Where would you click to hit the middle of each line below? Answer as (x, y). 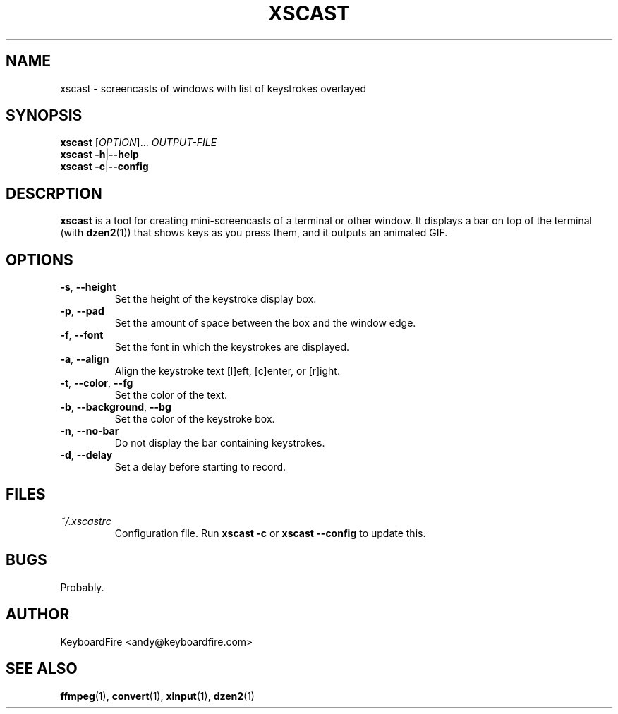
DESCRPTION (54, 193)
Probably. (82, 587)
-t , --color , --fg (97, 383)
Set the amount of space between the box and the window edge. (265, 323)
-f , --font (82, 335)
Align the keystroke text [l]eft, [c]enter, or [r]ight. (227, 371)
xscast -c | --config (104, 167)
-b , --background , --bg (116, 407)
